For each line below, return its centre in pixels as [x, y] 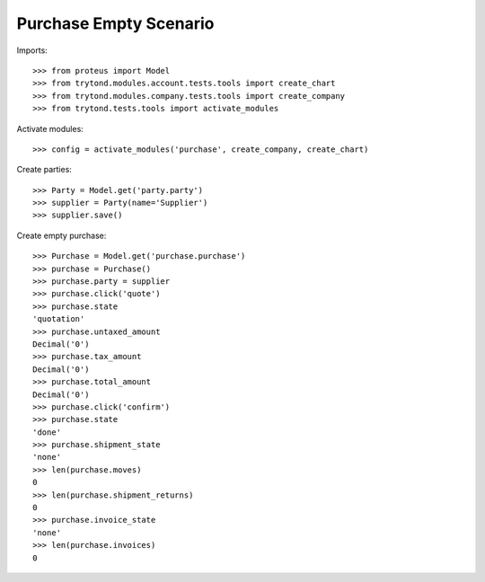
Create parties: [44, 170]
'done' [47, 432]
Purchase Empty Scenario [115, 23]
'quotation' [59, 319]
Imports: [32, 50]
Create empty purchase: [62, 235]
